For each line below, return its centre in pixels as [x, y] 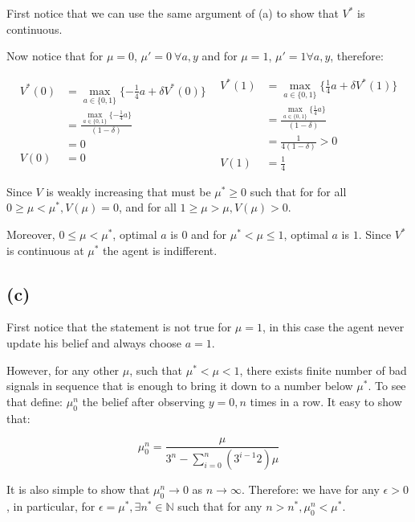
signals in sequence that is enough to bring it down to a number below [180, 386]
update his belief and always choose [94, 343]
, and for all [147, 207]
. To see [387, 386]
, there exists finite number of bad [323, 370]
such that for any [220, 506]
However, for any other [63, 370]
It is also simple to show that [78, 489]
